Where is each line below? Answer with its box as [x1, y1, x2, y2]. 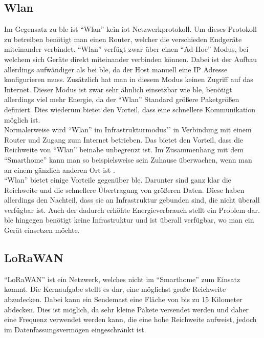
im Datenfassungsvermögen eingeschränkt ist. [4, 324, 146, 334]
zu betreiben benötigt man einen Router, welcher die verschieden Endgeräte [4, 33, 242, 44]
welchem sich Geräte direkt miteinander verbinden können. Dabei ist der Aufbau [4, 53, 257, 64]
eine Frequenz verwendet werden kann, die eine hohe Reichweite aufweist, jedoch [4, 314, 257, 325]
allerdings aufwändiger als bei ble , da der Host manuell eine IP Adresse [4, 64, 228, 74]
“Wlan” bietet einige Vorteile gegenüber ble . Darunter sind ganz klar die [4, 174, 231, 185]
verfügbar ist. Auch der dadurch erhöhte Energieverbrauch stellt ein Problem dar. [4, 204, 260, 215]
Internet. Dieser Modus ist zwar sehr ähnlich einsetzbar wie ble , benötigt [4, 84, 232, 94]
